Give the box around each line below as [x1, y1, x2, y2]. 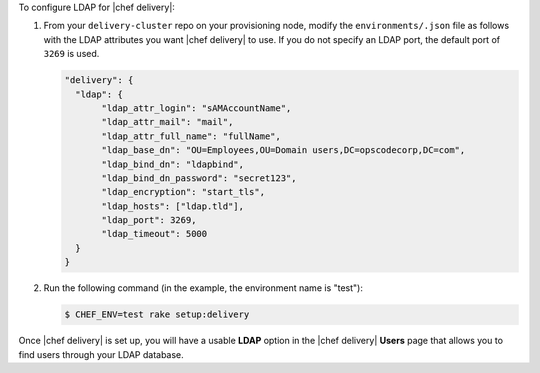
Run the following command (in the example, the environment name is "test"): [43, 282, 364, 294]
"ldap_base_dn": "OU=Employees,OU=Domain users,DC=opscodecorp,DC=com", [101, 145, 466, 156]
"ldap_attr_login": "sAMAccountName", [101, 102, 292, 114]
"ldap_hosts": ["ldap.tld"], [101, 200, 245, 212]
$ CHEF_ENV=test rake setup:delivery [64, 309, 250, 320]
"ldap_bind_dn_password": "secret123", [101, 172, 297, 184]
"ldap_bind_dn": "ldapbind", [101, 158, 245, 170]
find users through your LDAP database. [18, 348, 184, 360]
